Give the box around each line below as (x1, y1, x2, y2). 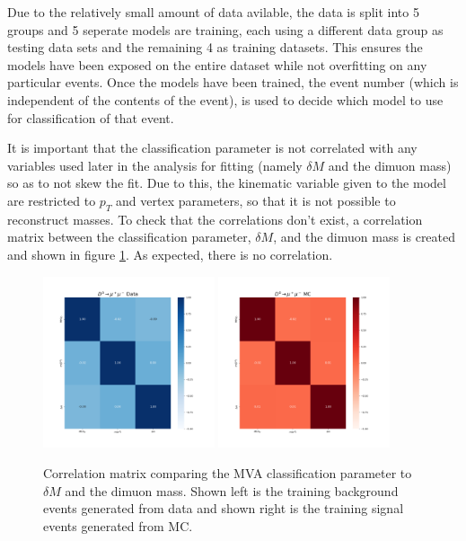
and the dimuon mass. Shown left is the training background (65, 481, 399, 500)
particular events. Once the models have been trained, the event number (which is (7, 73, 459, 92)
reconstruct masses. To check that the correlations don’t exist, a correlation (7, 209, 423, 228)
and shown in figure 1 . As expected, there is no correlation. (7, 244, 333, 263)
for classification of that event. (7, 108, 174, 127)
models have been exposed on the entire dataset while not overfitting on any (7, 55, 427, 74)
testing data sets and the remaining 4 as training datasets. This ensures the (7, 38, 423, 57)
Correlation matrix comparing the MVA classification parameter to (43, 463, 412, 482)
